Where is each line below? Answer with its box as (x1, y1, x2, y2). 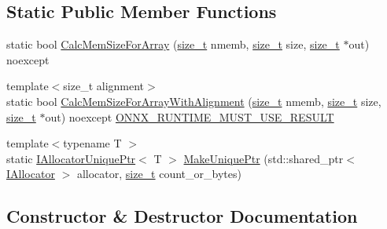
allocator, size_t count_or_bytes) (76, 165, 241, 182)
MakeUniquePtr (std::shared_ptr (183, 150, 344, 166)
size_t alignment (63, 78, 145, 94)
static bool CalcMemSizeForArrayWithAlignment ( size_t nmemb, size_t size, (6, 93, 381, 109)
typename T (63, 135, 122, 151)
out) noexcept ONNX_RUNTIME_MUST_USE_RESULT (45, 108, 334, 125)
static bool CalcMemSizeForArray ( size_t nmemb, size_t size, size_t (6, 36, 340, 53)
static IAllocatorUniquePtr (6, 150, 136, 166)
